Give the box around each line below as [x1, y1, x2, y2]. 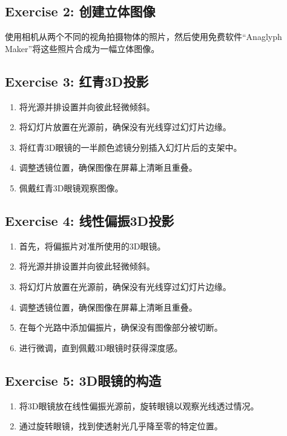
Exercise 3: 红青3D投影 [5, 71, 149, 90]
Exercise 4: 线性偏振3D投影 [5, 211, 174, 230]
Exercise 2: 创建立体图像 [5, 2, 156, 21]
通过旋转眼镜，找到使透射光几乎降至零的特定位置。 [19, 420, 223, 432]
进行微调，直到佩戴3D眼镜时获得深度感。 [19, 341, 183, 354]
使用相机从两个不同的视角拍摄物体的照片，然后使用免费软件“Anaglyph [5, 30, 282, 43]
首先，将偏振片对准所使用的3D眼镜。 [19, 239, 166, 252]
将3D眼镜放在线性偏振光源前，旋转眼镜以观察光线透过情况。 [19, 399, 259, 412]
